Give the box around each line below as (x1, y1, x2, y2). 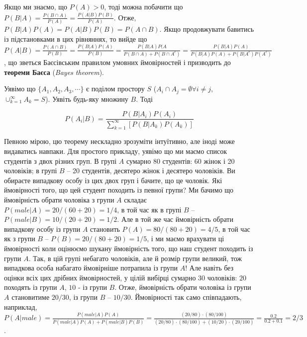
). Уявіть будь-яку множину (45, 93, 128, 104)
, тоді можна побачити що (104, 1, 183, 11)
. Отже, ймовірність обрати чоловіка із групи (114, 282, 251, 292)
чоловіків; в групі (4, 165, 57, 176)
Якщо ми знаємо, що (4, 1, 68, 11)
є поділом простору (86, 83, 145, 94)
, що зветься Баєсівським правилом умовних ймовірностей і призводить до (4, 57, 231, 67)
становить (90, 223, 120, 234)
